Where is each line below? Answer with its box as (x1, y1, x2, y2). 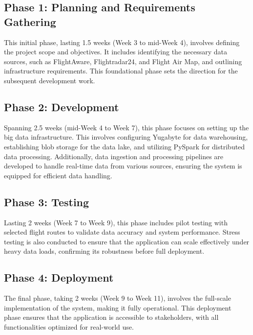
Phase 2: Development (4, 99, 119, 114)
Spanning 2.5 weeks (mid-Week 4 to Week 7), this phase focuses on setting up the (4, 122, 249, 132)
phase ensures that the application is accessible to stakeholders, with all (4, 312, 219, 322)
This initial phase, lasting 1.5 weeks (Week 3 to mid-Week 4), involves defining (4, 37, 240, 47)
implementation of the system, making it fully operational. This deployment (4, 302, 232, 312)
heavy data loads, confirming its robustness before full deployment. (4, 246, 205, 256)
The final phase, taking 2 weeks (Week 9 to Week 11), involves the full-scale (4, 293, 231, 303)
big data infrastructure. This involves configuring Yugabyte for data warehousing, (4, 132, 248, 142)
